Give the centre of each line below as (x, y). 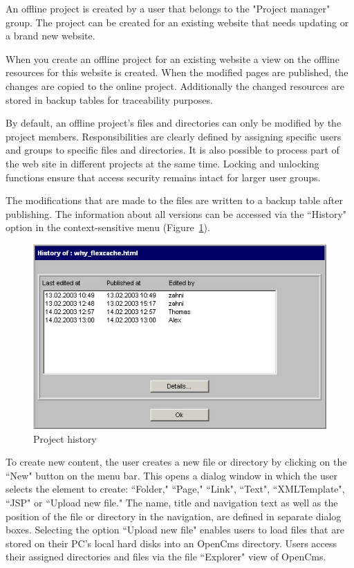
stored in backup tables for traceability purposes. (109, 99)
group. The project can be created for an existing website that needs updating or (177, 22)
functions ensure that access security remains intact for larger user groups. (163, 177)
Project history (65, 438)
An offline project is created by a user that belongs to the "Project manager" (168, 8)
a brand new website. (50, 36)
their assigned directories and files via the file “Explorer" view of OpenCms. (166, 557)
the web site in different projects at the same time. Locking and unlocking (162, 163)
